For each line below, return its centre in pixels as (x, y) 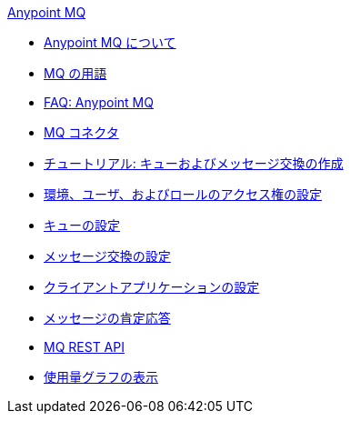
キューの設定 (82, 225)
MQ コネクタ (81, 132)
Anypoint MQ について (110, 42)
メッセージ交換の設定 (107, 256)
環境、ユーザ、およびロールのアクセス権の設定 (183, 194)
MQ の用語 (75, 73)
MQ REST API (84, 347)
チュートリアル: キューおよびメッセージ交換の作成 (194, 163)
